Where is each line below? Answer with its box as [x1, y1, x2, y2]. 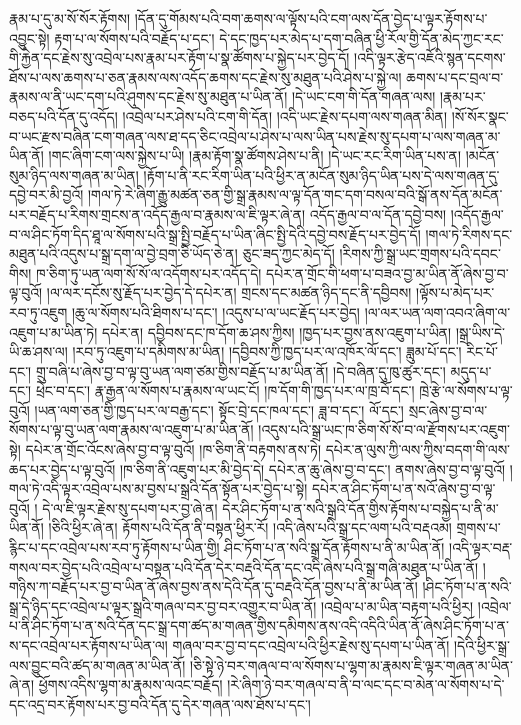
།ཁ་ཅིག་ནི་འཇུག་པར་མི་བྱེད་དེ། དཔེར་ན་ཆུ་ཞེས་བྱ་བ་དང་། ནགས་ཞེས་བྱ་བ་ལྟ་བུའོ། [119, 458, 506, 479]
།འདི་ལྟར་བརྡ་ [449, 537, 513, 558]
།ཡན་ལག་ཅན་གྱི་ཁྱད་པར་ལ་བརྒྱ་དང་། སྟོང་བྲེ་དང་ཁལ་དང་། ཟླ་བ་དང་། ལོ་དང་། [34, 399, 404, 420]
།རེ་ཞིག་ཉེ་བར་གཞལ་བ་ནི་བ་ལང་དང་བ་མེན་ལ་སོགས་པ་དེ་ [227, 674, 505, 695]
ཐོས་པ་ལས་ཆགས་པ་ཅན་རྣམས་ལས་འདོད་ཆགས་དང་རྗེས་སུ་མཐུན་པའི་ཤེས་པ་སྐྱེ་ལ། [9, 66, 402, 87]
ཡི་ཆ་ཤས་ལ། [9, 341, 68, 362]
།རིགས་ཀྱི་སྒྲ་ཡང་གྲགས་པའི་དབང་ [339, 243, 501, 264]
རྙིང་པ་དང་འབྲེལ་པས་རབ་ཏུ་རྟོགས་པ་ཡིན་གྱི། [9, 537, 220, 558]
